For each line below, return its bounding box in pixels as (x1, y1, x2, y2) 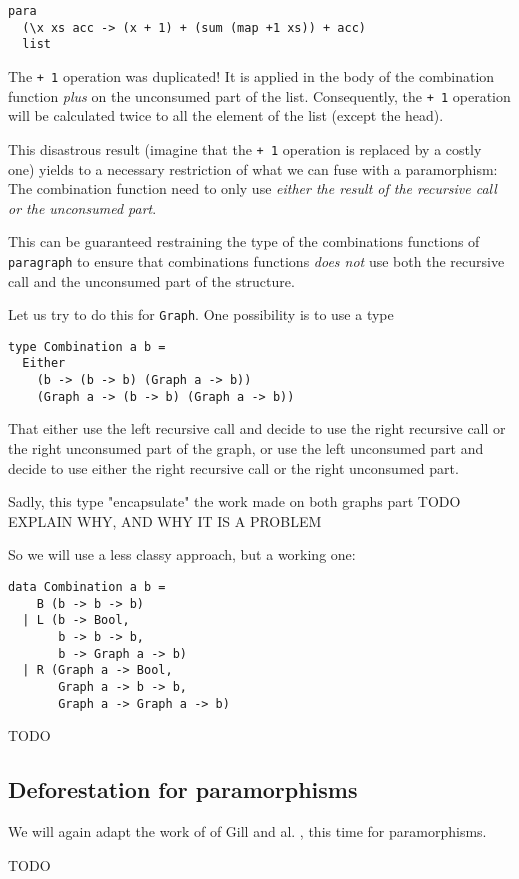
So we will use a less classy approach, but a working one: (8, 544, 356, 565)
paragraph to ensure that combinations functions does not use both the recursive (8, 250, 505, 271)
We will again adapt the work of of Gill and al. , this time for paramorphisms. (8, 821, 487, 842)
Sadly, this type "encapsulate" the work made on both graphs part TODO (8, 491, 461, 512)
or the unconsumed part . (8, 197, 157, 218)
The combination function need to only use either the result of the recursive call (8, 178, 497, 199)
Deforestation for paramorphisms (8, 774, 358, 805)
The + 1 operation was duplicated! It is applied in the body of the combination (8, 65, 495, 86)
